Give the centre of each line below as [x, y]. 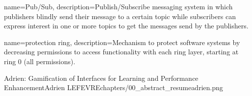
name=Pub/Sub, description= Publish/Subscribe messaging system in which [118, 6]
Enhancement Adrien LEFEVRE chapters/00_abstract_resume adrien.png [113, 87]
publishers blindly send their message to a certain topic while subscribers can [120, 16]
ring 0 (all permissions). [40, 61]
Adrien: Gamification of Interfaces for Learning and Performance [101, 78]
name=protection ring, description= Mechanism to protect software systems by [122, 42]
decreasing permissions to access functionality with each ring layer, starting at [121, 52]
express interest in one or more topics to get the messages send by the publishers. [126, 26]
